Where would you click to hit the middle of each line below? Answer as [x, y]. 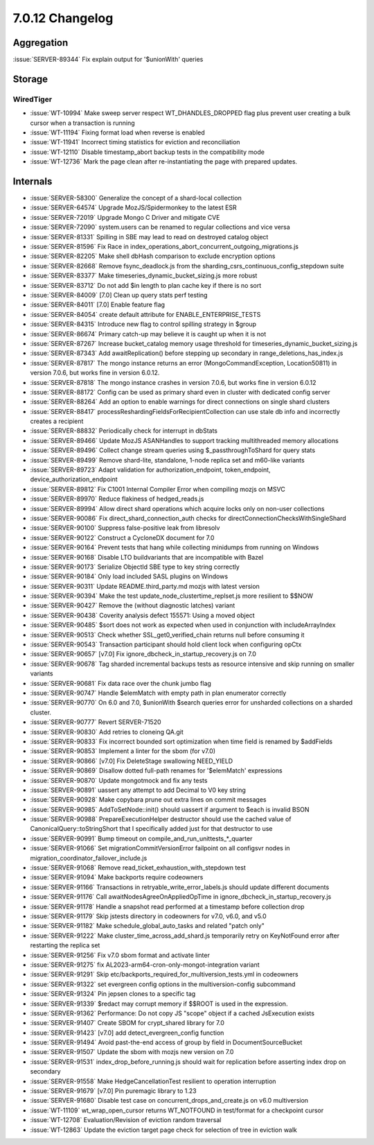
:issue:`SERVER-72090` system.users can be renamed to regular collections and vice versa [160, 227]
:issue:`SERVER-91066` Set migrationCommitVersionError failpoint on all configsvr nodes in [160, 848]
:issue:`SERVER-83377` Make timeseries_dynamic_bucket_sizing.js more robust [144, 276]
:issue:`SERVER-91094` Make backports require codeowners [117, 877]
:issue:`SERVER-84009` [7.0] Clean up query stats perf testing [119, 295]
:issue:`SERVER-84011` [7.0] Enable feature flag [98, 304]
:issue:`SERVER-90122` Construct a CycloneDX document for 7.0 [122, 537]
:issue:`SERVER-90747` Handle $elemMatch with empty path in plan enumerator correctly [158, 693]
